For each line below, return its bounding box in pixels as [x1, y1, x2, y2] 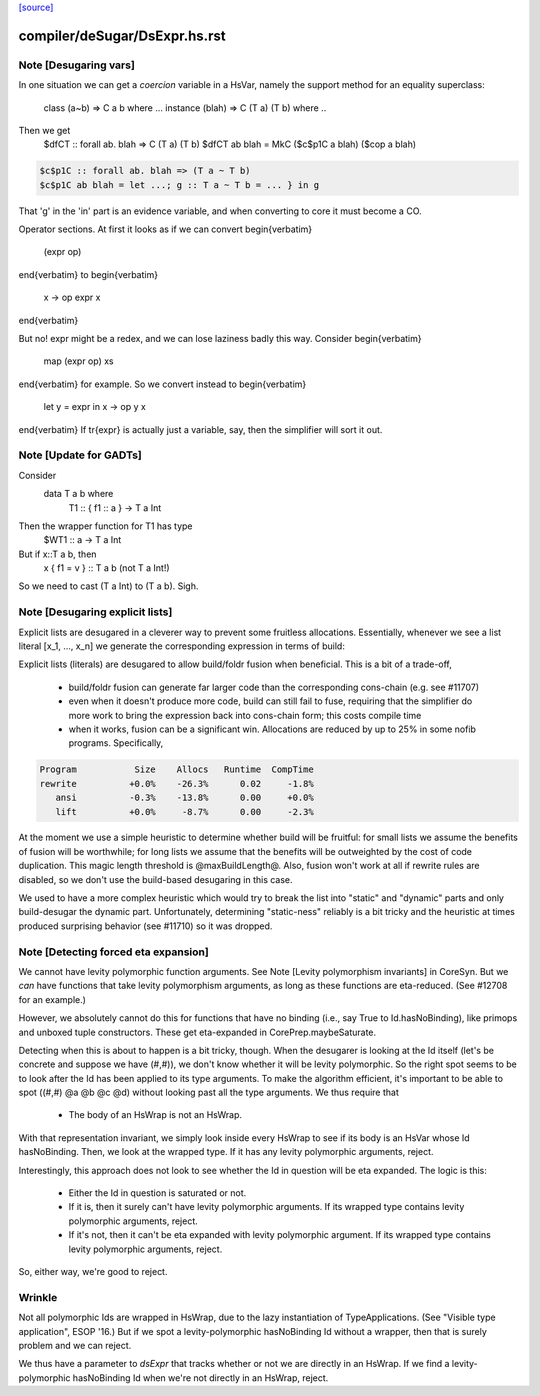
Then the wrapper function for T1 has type [18, 520, 194, 532]
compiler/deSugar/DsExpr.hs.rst [18, 27, 226, 44]
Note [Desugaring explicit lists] [18, 605, 173, 619]
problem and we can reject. [18, 1339, 132, 1351]
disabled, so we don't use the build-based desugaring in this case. [18, 873, 294, 885]
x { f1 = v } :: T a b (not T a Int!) [43, 562, 170, 574]
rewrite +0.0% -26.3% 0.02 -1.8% [39, 778, 314, 789]
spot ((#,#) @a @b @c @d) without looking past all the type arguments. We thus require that [18, 1086, 399, 1099]
